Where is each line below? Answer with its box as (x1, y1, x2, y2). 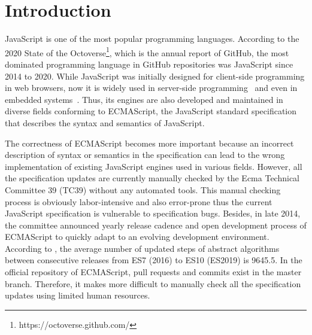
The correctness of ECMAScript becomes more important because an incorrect (5, 136, 294, 149)
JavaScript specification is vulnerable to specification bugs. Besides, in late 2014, (5, 207, 301, 220)
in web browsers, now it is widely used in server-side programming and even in (5, 81, 298, 94)
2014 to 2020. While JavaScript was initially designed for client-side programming (5, 69, 305, 82)
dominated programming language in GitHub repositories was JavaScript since (5, 57, 293, 70)
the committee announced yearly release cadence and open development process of (5, 218, 307, 231)
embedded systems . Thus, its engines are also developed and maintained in (5, 93, 283, 105)
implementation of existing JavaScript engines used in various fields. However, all (5, 160, 302, 172)
